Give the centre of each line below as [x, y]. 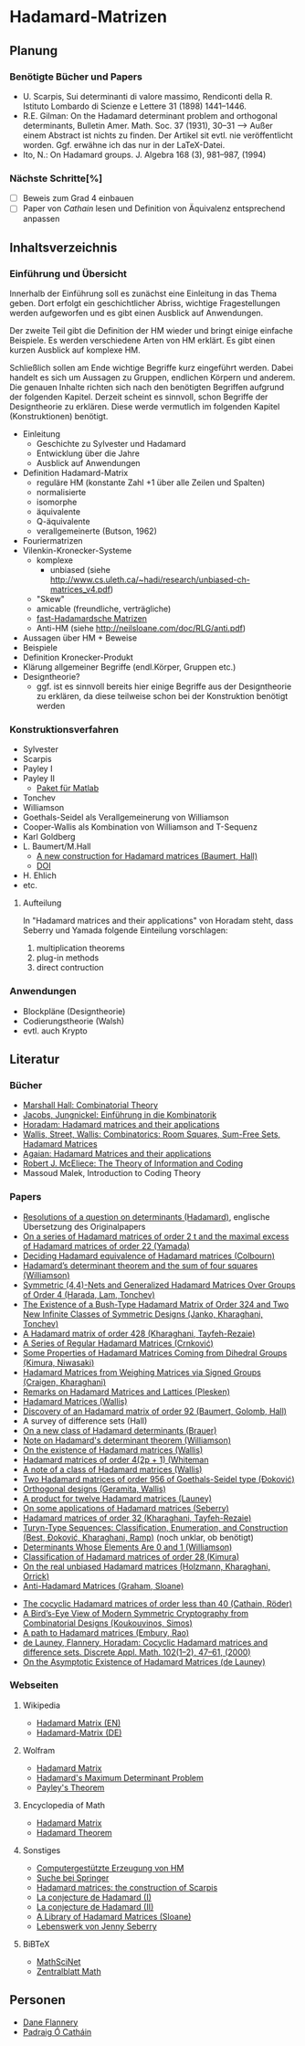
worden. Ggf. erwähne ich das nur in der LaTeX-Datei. [124, 144]
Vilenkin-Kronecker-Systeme [77, 550]
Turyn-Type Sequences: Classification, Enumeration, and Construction [155, 1527]
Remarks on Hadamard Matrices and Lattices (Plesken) [126, 1392]
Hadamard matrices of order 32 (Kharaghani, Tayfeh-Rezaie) [137, 1518]
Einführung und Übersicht [68, 273]
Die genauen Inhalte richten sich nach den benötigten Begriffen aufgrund [147, 387]
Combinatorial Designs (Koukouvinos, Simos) [108, 1623]
